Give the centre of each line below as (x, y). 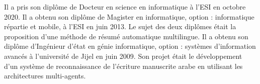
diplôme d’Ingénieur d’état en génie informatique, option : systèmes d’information (130, 46)
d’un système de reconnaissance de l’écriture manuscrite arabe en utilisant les (123, 66)
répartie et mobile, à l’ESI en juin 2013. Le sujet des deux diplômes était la (120, 26)
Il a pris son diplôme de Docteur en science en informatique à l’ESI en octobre (125, 7)
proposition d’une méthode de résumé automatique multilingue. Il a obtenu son (126, 36)
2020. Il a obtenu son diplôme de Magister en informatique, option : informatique (129, 16)
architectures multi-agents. (45, 76)
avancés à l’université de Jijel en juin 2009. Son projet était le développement (123, 56)
